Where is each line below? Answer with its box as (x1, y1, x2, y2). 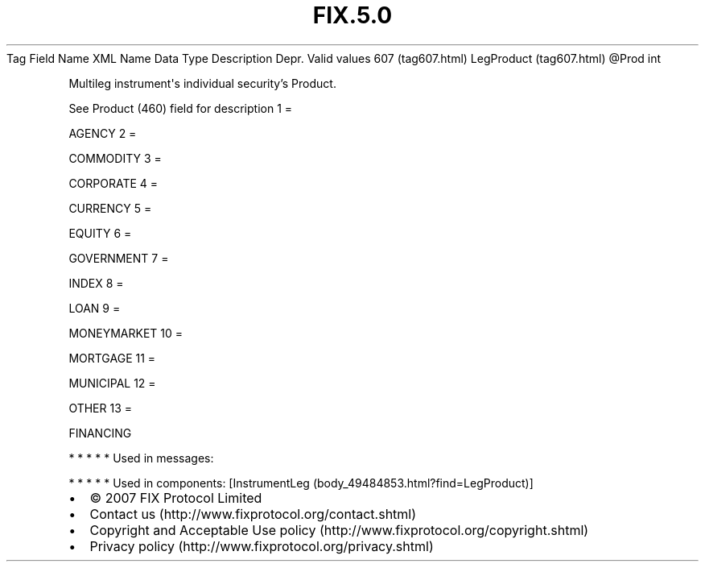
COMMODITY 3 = (68, 151, 162, 165)
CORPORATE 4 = (68, 176, 159, 190)
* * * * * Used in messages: (68, 450, 214, 465)
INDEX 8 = (68, 276, 124, 290)
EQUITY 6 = (68, 226, 132, 240)
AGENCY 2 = (68, 126, 137, 140)
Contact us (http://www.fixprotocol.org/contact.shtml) (89, 505, 417, 522)
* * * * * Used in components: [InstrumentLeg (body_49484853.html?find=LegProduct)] (68, 475, 534, 490)
